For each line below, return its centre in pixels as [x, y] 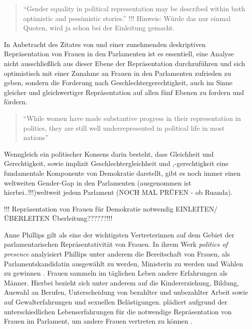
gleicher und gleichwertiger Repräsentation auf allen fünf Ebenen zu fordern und [124, 92]
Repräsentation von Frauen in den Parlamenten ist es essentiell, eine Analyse [119, 54]
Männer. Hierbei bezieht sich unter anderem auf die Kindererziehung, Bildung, [122, 282]
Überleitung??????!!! [82, 218]
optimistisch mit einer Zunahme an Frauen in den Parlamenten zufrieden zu [118, 73]
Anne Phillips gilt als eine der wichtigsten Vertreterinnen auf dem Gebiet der [119, 234]
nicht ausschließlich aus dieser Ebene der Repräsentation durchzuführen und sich [125, 63]
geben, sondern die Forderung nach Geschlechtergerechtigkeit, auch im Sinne [118, 82]
